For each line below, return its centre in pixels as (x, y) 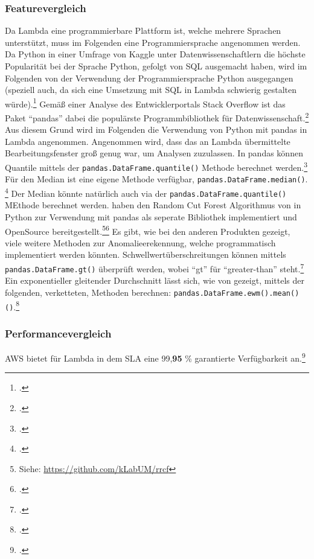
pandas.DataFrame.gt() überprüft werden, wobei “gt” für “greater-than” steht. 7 (155, 267)
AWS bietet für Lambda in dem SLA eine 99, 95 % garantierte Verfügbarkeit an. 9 (155, 357)
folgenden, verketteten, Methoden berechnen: (88, 292)
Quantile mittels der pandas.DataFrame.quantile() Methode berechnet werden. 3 (156, 166)
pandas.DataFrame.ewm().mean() (236, 293)
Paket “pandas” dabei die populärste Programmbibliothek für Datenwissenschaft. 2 (157, 117)
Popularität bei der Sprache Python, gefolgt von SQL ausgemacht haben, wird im (156, 66)
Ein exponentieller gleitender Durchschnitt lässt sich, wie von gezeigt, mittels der (155, 280)
